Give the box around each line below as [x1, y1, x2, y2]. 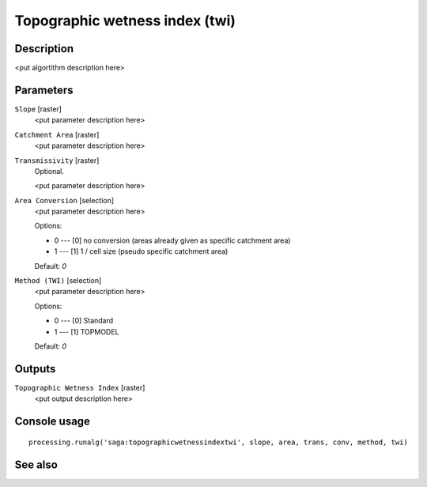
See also [14, 458, 59, 471]
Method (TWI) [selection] [14, 276, 102, 285]
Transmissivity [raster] [14, 155, 100, 165]
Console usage [14, 415, 91, 428]
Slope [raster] [14, 104, 62, 114]
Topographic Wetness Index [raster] [14, 383, 145, 392]
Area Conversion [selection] [14, 195, 115, 205]
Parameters [14, 83, 74, 96]
